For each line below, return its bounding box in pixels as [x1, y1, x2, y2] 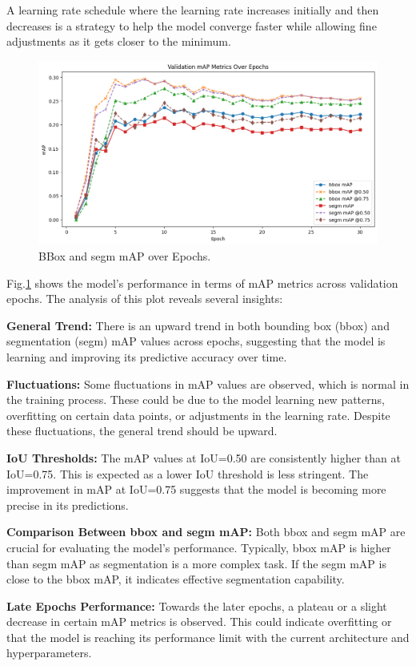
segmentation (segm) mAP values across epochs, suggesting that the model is [6, 333, 386, 349]
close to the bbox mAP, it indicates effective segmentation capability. [6, 571, 345, 587]
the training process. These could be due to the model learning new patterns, [6, 391, 385, 408]
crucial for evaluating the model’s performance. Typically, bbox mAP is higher [6, 539, 391, 555]
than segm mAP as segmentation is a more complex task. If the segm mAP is [6, 555, 386, 571]
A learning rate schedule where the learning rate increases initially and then [6, 2, 379, 18]
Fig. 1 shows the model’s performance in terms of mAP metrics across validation [6, 274, 398, 291]
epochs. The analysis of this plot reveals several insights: [6, 290, 283, 307]
